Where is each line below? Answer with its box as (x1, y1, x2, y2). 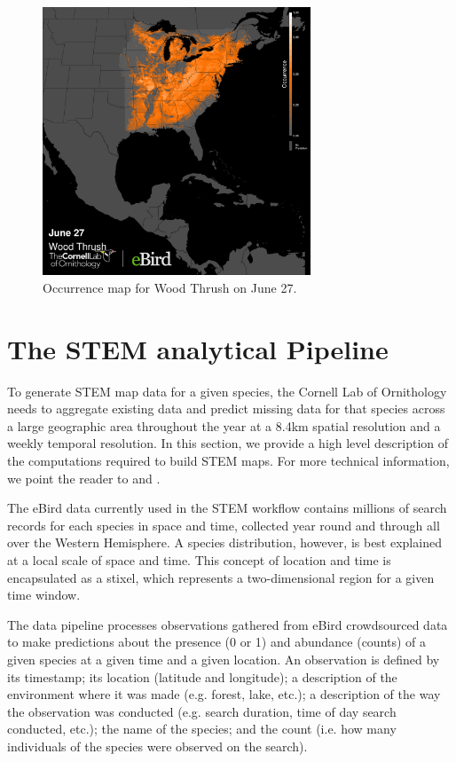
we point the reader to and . (7, 468, 161, 487)
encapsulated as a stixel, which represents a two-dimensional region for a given (7, 568, 435, 586)
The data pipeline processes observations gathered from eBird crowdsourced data (7, 615, 448, 633)
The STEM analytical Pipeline (7, 330, 389, 366)
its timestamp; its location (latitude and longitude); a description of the (7, 667, 397, 686)
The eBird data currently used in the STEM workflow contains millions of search (7, 499, 447, 517)
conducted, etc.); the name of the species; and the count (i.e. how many (7, 719, 397, 738)
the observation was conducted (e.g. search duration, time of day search (7, 702, 397, 720)
